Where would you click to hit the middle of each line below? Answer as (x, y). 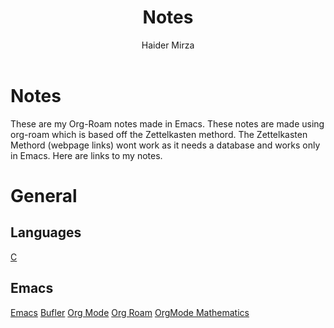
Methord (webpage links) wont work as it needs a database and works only (165, 145)
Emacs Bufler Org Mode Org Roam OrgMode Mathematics (130, 312)
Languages (46, 232)
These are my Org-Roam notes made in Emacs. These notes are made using (167, 123)
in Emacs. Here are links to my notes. (86, 155)
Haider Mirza (168, 45)
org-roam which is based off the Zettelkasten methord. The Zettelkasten (159, 134)
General (44, 195)
